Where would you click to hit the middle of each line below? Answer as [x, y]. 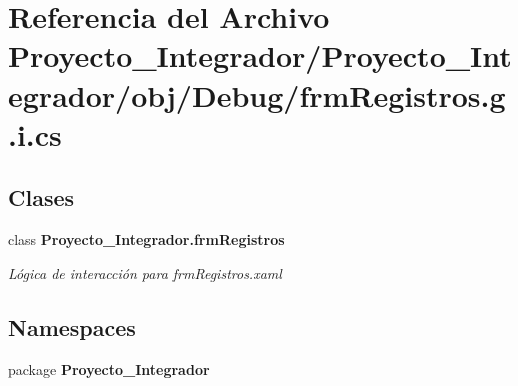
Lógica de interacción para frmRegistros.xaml [145, 272]
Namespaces [72, 326]
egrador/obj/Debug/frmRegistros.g [257, 94]
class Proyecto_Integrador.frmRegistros [146, 239]
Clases [41, 197]
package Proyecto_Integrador [109, 368]
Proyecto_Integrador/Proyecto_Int [260, 55]
